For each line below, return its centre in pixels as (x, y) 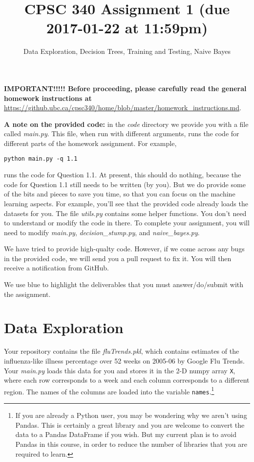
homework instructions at (48, 98)
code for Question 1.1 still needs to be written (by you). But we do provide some (125, 184)
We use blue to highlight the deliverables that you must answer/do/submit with (124, 284)
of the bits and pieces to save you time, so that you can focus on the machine (120, 194)
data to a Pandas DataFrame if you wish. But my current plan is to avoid (126, 434)
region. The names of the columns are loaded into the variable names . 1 (109, 390)
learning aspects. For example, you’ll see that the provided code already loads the (126, 203)
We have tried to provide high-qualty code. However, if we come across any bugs (124, 249)
